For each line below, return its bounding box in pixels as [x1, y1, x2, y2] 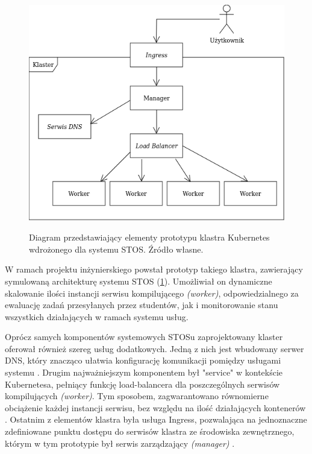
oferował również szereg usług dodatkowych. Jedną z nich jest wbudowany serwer [5, 342, 304, 355]
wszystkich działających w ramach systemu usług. [5, 310, 189, 323]
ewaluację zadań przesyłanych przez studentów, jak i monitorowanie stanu [5, 298, 278, 311]
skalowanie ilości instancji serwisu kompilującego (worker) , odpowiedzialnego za [5, 286, 299, 299]
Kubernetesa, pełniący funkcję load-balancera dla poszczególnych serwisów [5, 377, 280, 390]
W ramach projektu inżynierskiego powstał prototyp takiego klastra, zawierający [5, 263, 303, 276]
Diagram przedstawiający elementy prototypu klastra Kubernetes [29, 231, 270, 244]
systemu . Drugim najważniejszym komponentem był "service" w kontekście [5, 366, 283, 379]
